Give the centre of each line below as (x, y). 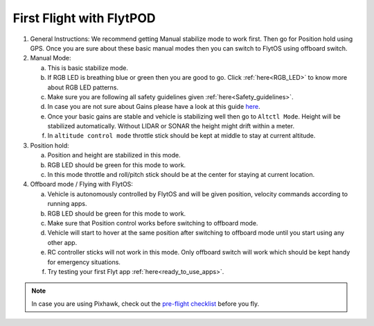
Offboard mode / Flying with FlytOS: (81, 185)
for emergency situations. (84, 262)
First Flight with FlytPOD (84, 18)
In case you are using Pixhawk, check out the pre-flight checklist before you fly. (145, 303)
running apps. (67, 204)
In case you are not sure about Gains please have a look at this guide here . (154, 107)
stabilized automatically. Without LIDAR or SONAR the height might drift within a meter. (171, 126)
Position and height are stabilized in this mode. (114, 155)
